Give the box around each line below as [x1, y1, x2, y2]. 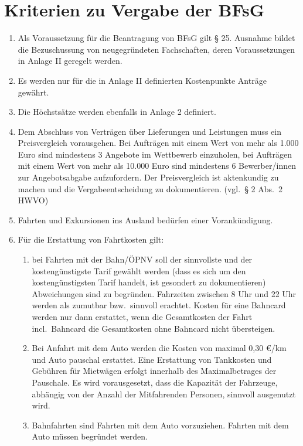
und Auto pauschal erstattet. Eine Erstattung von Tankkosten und [32, 353, 272, 365]
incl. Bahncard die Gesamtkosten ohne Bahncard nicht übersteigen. [32, 322, 275, 334]
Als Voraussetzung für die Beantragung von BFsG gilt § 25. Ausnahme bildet [18, 32, 295, 44]
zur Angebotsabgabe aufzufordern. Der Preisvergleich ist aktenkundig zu [18, 171, 279, 183]
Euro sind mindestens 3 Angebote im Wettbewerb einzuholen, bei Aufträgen [18, 148, 292, 160]
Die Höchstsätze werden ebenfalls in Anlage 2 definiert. [18, 105, 216, 118]
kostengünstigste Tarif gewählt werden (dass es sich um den [32, 264, 246, 277]
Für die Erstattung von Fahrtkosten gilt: [18, 233, 164, 246]
